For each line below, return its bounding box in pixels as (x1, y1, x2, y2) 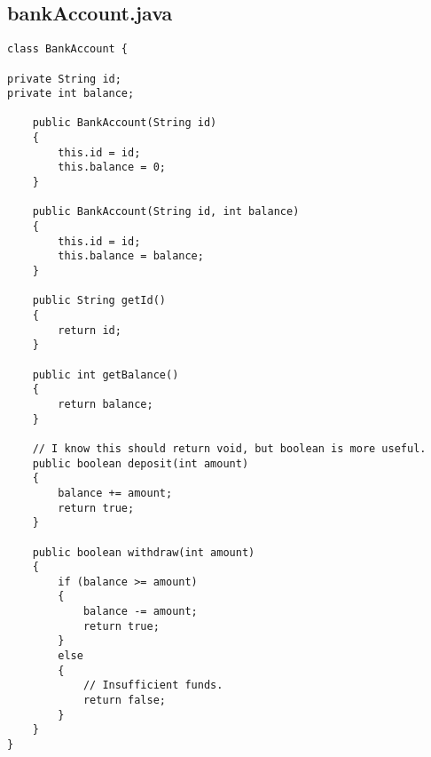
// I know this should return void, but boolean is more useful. (32, 442, 427, 455)
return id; (58, 323, 121, 337)
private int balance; (7, 87, 135, 100)
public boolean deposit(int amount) (32, 457, 249, 470)
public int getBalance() (32, 368, 179, 381)
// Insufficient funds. (82, 679, 223, 692)
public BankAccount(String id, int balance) (32, 205, 300, 219)
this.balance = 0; (58, 161, 166, 174)
